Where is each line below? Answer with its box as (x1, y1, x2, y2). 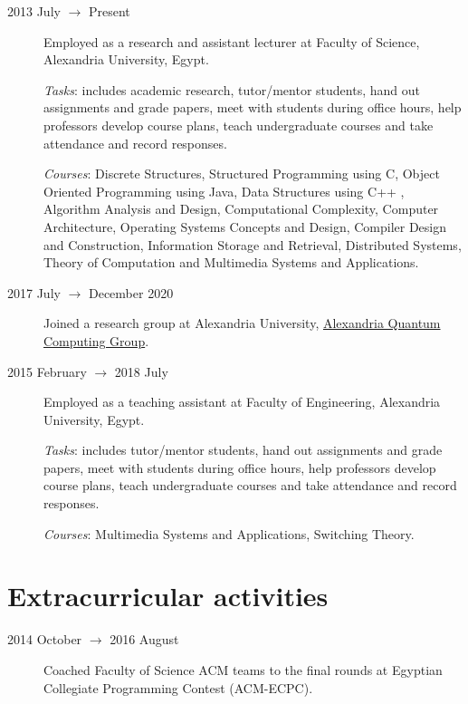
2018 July (114, 362, 168, 381)
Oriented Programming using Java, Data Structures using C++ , (43, 181, 405, 200)
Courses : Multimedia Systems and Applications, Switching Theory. (43, 524, 415, 543)
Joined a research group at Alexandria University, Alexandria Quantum (43, 313, 441, 333)
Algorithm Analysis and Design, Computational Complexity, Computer (43, 199, 439, 218)
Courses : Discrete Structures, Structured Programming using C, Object (43, 164, 440, 183)
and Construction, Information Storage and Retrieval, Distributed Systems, (43, 235, 462, 254)
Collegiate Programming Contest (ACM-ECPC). (43, 678, 313, 697)
